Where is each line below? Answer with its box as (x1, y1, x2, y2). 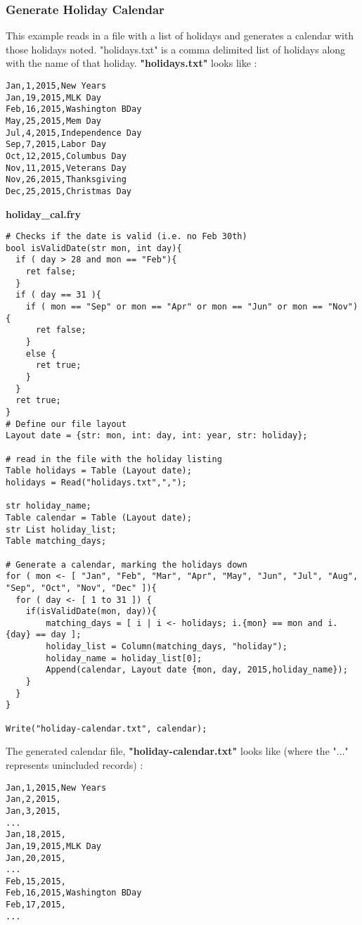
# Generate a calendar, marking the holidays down (6, 559, 247, 570)
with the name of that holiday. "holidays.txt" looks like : (6, 56, 257, 70)
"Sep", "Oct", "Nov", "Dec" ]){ (6, 582, 157, 593)
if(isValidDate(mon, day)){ (25, 606, 157, 617)
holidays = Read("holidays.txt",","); (6, 477, 187, 487)
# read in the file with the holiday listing (6, 454, 222, 464)
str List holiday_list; (6, 524, 117, 535)
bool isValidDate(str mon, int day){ (6, 243, 182, 253)
